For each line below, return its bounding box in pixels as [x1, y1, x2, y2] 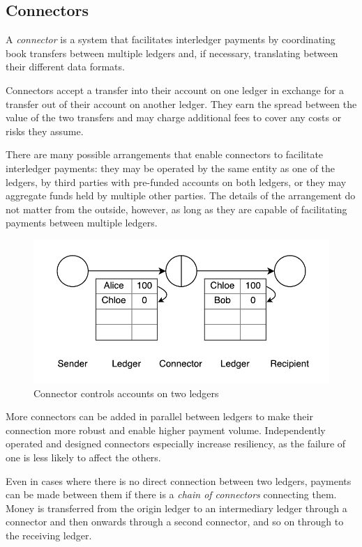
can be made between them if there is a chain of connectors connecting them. [6, 487, 337, 502]
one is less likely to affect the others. [6, 450, 161, 465]
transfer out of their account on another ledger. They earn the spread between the [6, 96, 357, 111]
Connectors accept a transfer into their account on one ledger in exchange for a [6, 82, 344, 97]
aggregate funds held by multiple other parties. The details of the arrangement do [6, 188, 356, 203]
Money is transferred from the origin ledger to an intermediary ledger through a [6, 500, 347, 515]
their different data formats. [6, 59, 125, 74]
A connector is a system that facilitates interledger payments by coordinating [6, 32, 335, 47]
